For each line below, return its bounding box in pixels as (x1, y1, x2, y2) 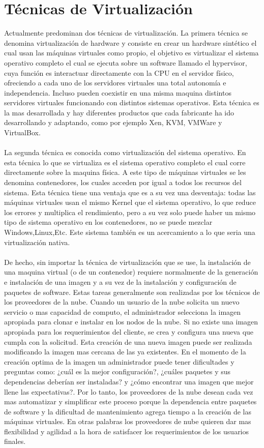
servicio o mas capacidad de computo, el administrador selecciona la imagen (4, 306, 241, 317)
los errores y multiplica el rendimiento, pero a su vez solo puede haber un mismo (4, 206, 256, 217)
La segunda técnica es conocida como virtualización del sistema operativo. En (4, 147, 246, 158)
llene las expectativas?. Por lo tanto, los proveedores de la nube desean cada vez (4, 386, 253, 397)
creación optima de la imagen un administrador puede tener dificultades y (4, 356, 234, 367)
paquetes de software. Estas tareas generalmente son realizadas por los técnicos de (4, 286, 260, 297)
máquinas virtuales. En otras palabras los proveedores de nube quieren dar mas (4, 416, 251, 427)
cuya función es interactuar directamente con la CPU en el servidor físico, (4, 67, 234, 78)
